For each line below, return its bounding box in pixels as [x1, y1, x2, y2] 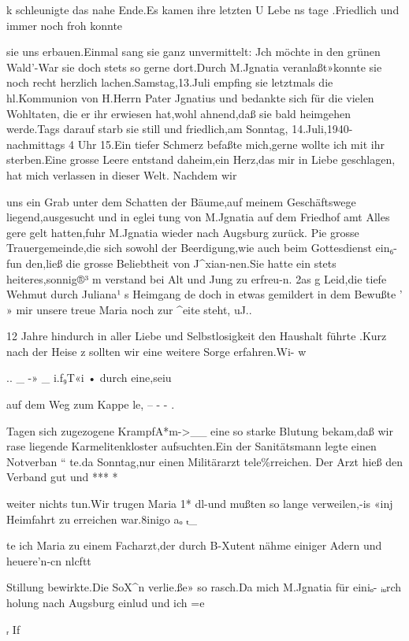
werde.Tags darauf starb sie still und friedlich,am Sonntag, [6, 120, 288, 137]
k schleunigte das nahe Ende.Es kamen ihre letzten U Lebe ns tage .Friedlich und [6, 2, 400, 17]
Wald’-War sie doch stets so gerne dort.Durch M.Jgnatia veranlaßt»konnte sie [6, 58, 382, 75]
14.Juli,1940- [292, 120, 353, 137]
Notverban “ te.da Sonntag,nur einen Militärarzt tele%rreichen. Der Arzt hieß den [6, 453, 403, 469]
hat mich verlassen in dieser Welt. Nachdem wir [6, 166, 237, 183]
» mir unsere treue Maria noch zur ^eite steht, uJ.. [6, 301, 252, 317]
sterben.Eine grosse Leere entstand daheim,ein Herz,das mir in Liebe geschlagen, [6, 151, 396, 168]
